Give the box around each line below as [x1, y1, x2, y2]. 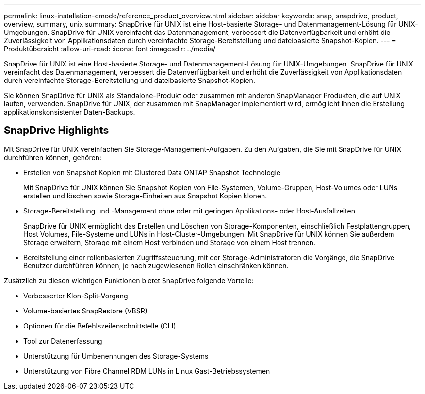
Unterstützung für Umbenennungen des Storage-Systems [23, 351, 209, 360]
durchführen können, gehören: [4, 153, 101, 162]
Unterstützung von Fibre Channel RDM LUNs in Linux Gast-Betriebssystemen [23, 366, 270, 375]
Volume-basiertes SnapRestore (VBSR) [23, 306, 147, 315]
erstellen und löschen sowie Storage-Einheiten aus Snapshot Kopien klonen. [23, 191, 267, 200]
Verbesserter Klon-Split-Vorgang [23, 291, 128, 300]
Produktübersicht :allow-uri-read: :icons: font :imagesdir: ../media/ [4, 45, 216, 53]
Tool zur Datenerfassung [23, 336, 102, 345]
